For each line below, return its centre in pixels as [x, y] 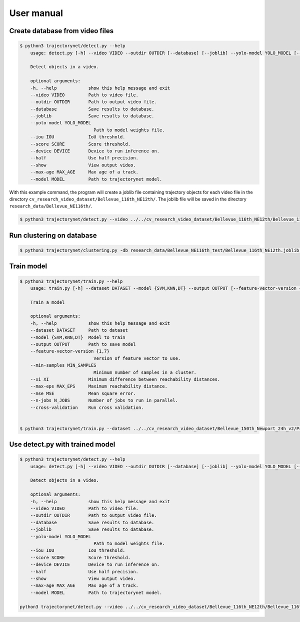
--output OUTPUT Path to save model [83, 344]
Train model [28, 266]
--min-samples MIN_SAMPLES [63, 365]
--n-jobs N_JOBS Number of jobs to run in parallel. [104, 400]
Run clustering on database [53, 235]
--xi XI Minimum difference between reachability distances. [125, 379]
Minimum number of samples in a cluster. [145, 372]
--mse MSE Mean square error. [83, 393]
